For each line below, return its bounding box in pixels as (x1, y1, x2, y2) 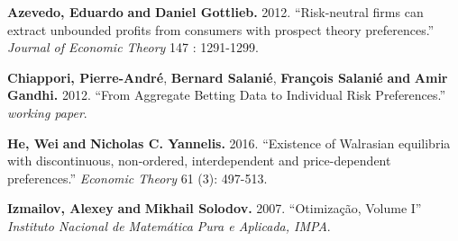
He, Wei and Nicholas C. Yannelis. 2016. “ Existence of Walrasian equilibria (7, 133, 451, 152)
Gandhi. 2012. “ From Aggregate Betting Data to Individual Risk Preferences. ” (7, 85, 446, 104)
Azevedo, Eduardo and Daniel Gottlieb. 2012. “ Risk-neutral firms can (7, 3, 424, 21)
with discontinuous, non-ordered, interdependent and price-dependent (7, 151, 391, 170)
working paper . (7, 103, 87, 121)
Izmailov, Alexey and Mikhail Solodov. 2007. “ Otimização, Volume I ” (7, 199, 422, 218)
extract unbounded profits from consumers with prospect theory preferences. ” (7, 20, 435, 39)
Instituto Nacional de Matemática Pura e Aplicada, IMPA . (7, 216, 331, 235)
